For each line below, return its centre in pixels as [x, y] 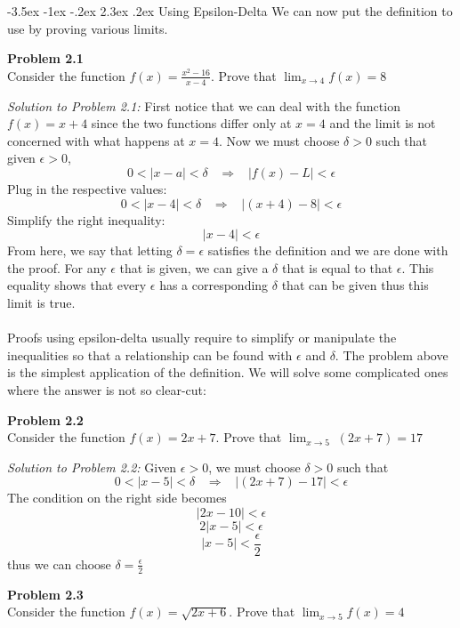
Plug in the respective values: [87, 188]
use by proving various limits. [88, 28]
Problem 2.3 [45, 594]
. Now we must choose [279, 140]
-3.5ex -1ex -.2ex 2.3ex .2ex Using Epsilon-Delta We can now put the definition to [230, 11]
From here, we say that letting [90, 250]
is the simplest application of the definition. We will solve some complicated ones [228, 372]
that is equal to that [337, 267]
